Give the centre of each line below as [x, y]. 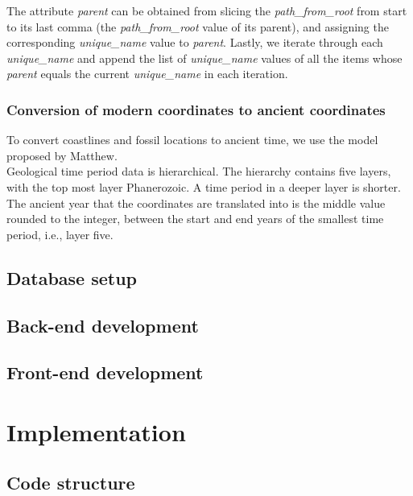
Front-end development [105, 372]
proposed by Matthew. [62, 155]
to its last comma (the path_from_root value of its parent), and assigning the [198, 26]
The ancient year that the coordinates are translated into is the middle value [196, 203]
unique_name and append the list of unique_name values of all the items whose [204, 58]
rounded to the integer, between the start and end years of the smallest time [195, 219]
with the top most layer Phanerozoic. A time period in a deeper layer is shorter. [204, 186]
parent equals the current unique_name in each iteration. [147, 74]
